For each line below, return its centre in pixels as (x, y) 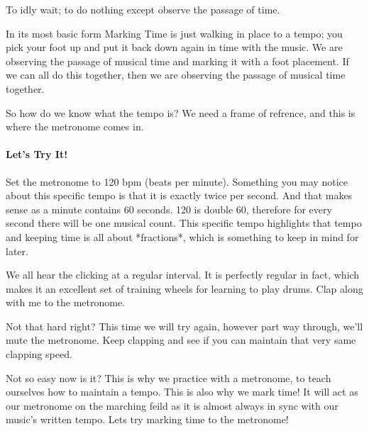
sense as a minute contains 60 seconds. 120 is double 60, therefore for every (169, 209)
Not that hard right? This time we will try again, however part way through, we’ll (184, 326)
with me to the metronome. (66, 302)
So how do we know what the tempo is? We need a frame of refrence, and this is (181, 112)
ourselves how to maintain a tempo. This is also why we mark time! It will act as (182, 392)
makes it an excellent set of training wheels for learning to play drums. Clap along (184, 288)
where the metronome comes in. (75, 127)
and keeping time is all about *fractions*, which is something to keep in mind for (182, 236)
